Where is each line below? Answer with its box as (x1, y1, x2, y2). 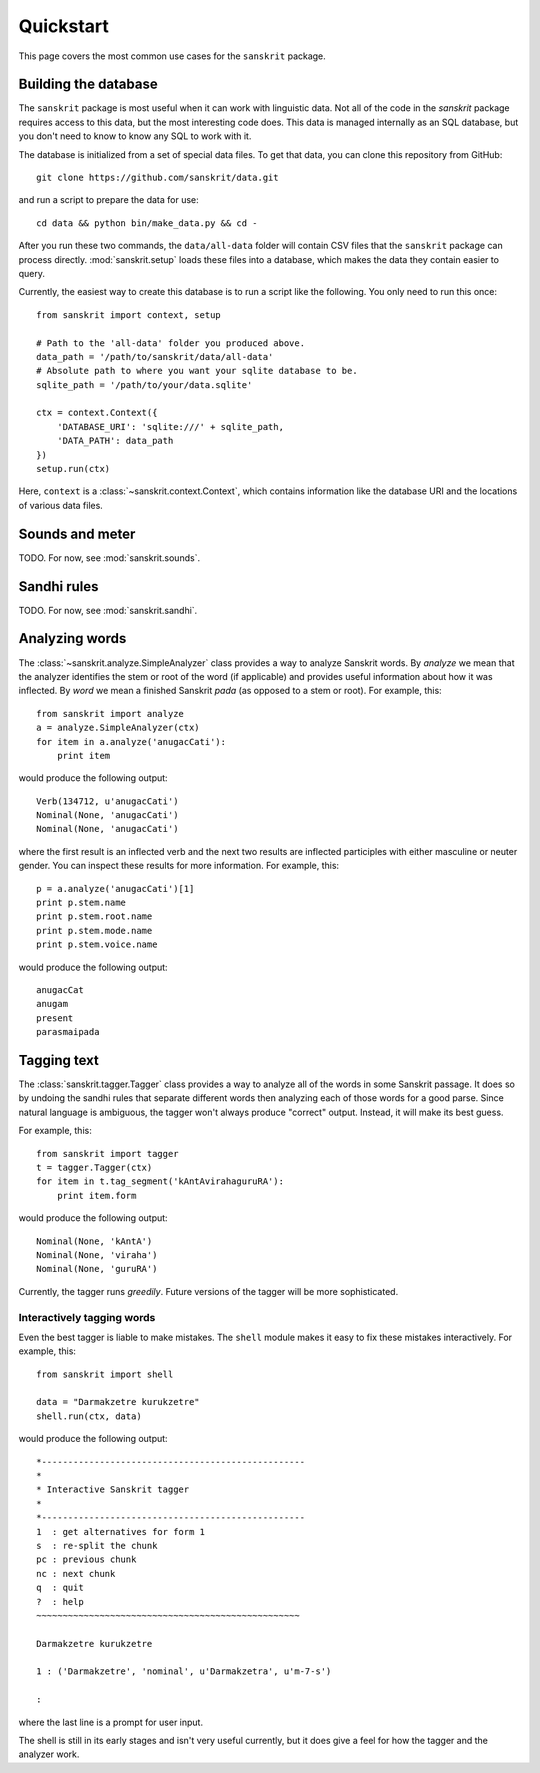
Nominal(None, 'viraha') (36, 1249, 158, 1260)
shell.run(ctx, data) (36, 1410, 142, 1422)
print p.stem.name (36, 897, 127, 909)
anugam (36, 998, 69, 1010)
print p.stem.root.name (36, 911, 153, 922)
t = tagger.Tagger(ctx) (36, 1162, 153, 1173)
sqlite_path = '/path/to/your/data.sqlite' (36, 379, 253, 390)
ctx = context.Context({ (36, 407, 158, 419)
